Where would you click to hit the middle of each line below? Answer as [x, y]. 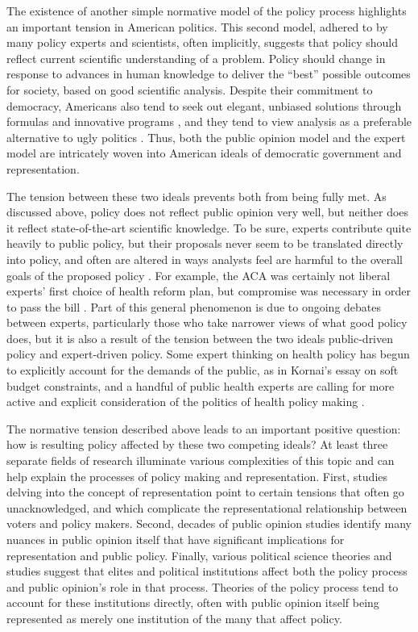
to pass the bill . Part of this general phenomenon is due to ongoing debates [194, 306]
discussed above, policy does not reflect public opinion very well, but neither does [208, 212]
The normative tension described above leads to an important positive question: [204, 428]
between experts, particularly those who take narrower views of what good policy [207, 322]
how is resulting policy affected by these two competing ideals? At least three [197, 444]
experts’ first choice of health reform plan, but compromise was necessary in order [209, 291]
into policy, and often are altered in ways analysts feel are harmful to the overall [205, 259]
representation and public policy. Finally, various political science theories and [199, 555]
